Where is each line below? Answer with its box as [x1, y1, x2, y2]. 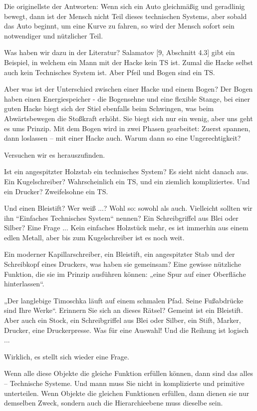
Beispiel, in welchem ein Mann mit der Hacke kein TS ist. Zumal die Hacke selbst [4, 57, 254, 67]
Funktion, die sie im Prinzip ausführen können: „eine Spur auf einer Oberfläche [4, 268, 246, 279]
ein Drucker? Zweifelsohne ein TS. [4, 186, 108, 196]
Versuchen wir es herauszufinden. [4, 149, 105, 160]
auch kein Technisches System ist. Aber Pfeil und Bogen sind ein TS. [4, 67, 215, 77]
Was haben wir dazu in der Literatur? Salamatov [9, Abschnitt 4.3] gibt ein [4, 47, 235, 58]
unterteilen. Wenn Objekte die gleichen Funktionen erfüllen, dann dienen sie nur [4, 387, 250, 398]
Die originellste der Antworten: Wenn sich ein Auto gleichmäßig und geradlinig [4, 1, 245, 11]
